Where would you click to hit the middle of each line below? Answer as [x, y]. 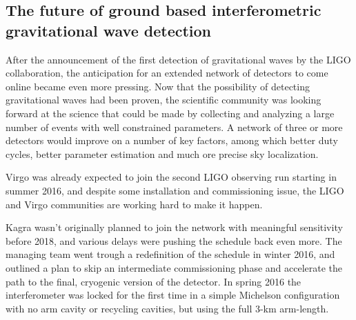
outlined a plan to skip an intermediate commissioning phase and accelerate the [174, 267]
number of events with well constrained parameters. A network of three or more [174, 127]
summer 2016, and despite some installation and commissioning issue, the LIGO [175, 190]
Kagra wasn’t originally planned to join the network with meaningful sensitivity [174, 227]
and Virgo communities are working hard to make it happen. [134, 204]
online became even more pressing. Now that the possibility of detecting [158, 86]
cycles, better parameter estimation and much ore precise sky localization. [162, 153]
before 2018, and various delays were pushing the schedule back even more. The [174, 240]
